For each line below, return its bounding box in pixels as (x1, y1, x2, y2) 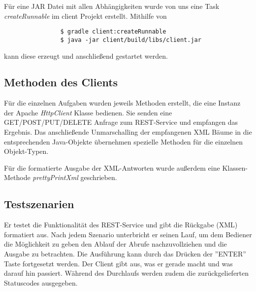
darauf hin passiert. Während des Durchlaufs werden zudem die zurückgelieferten (4, 268, 249, 278)
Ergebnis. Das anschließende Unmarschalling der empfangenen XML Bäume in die (4, 127, 252, 137)
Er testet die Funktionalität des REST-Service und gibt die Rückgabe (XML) (4, 219, 238, 230)
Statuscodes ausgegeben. (4, 277, 78, 288)
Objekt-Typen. (4, 146, 49, 156)
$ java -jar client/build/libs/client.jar (60, 36, 201, 43)
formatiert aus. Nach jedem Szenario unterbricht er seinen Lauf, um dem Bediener (4, 229, 252, 239)
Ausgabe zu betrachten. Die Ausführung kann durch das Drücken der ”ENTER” (4, 249, 246, 259)
